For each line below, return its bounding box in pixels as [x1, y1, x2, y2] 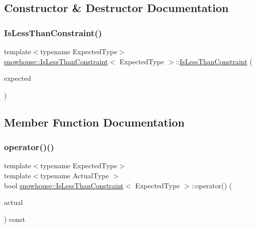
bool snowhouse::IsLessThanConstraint [4, 180, 124, 190]
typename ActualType [40, 170, 109, 180]
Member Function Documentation [4, 114, 185, 130]
